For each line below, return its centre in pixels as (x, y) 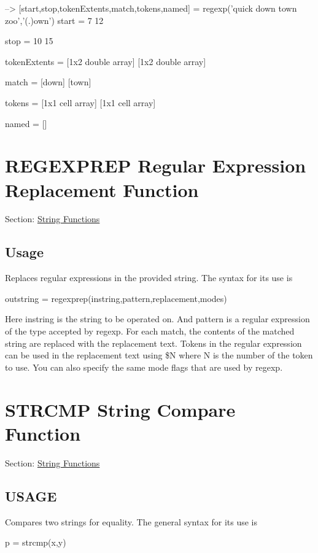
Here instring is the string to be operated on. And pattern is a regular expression (157, 319)
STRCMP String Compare (120, 409)
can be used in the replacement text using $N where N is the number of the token (159, 355)
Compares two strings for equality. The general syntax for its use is (131, 521)
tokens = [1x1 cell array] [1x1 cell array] (80, 102)
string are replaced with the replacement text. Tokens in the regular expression (153, 343)
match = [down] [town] (48, 82)
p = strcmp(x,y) (36, 542)
